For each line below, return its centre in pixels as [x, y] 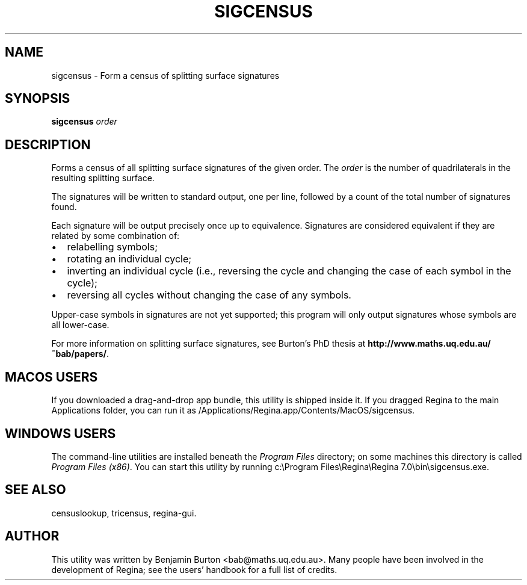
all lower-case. [80, 325]
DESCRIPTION [48, 144]
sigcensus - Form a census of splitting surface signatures [165, 75]
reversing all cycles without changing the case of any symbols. [209, 295]
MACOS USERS [51, 377]
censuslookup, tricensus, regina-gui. [124, 513]
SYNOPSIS [38, 99]
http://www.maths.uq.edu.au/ [429, 344]
